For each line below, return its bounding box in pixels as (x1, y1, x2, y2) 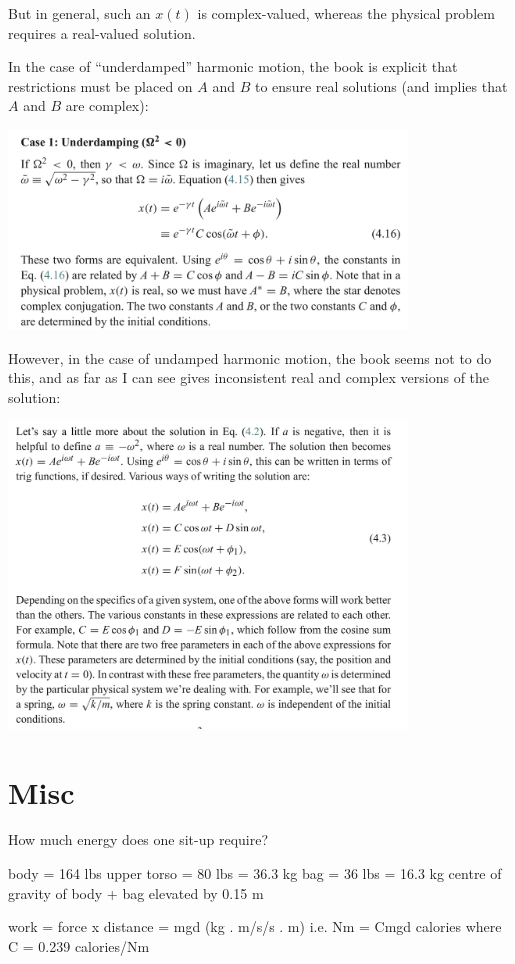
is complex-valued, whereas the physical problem (197, 3, 495, 23)
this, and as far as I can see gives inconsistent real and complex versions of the (8, 367, 490, 388)
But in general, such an (8, 3, 151, 23)
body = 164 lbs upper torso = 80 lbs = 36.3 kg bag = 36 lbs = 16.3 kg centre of (8, 863, 502, 884)
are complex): (65, 95, 149, 116)
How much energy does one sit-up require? (8, 829, 269, 850)
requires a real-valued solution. (8, 22, 196, 43)
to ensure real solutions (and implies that (255, 75, 508, 96)
